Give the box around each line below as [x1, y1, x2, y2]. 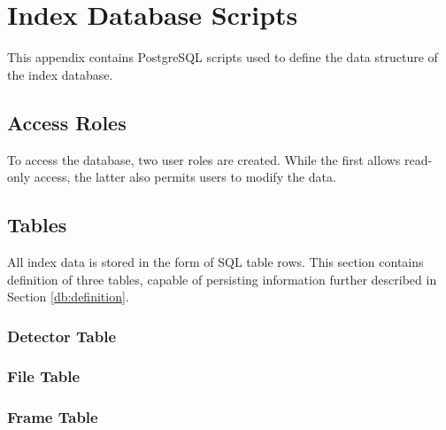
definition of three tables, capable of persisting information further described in [7, 270, 437, 288]
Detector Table [7, 324, 117, 347]
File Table [7, 365, 81, 387]
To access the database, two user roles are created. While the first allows [7, 150, 401, 168]
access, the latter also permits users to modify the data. [34, 168, 336, 186]
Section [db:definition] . [7, 287, 129, 306]
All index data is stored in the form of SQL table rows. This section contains [7, 252, 424, 270]
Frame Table [7, 406, 98, 428]
